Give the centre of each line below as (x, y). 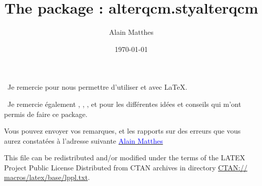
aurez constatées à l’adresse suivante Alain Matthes (84, 140)
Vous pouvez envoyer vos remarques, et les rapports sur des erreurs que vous (122, 131)
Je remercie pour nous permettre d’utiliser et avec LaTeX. (97, 87)
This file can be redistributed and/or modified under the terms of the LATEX (125, 158)
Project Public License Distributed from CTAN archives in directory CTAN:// (126, 167)
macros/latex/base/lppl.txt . (47, 177)
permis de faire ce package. (46, 114)
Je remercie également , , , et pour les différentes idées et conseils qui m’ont (124, 104)
